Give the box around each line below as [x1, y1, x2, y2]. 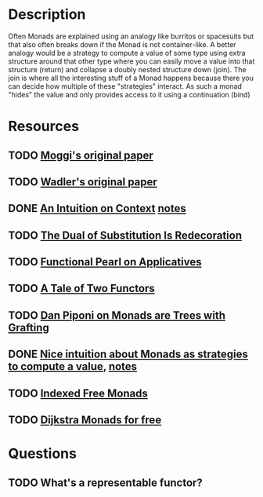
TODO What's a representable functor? [8, 476, 204, 489]
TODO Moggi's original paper [8, 148, 154, 162]
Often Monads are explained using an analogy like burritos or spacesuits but [8, 31, 254, 41]
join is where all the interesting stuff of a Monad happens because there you [8, 73, 254, 82]
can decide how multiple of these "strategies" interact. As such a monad [8, 81, 243, 91]
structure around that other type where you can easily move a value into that [8, 57, 255, 66]
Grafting [8, 320, 49, 334]
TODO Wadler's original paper [8, 175, 158, 188]
